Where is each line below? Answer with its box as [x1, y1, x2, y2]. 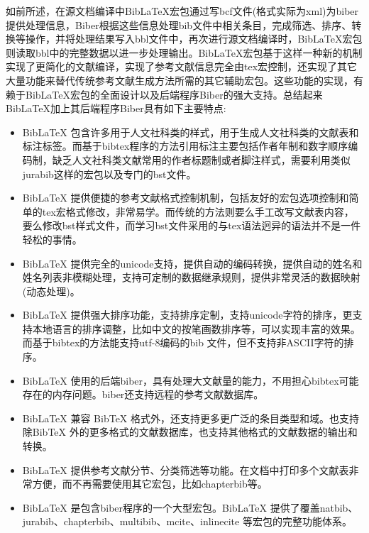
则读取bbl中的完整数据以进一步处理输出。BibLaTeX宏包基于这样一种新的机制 [6, 45, 363, 60]
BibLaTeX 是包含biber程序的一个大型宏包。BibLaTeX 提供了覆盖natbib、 [22, 500, 358, 515]
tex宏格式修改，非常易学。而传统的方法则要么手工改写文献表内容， [42, 204, 354, 219]
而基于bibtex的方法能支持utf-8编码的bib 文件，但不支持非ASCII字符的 [22, 335, 344, 350]
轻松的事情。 [22, 231, 82, 246]
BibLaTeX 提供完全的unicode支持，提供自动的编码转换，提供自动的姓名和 [22, 255, 363, 270]
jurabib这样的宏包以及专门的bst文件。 [22, 166, 197, 181]
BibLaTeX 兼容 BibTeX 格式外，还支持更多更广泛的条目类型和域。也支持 [22, 410, 360, 425]
